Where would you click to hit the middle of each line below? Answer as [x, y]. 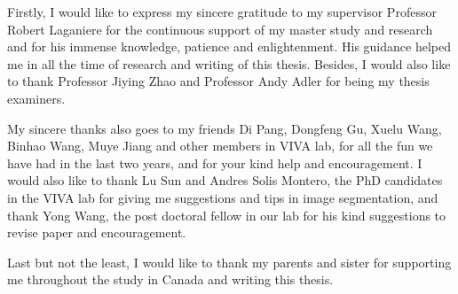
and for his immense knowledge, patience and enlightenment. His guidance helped [229, 46]
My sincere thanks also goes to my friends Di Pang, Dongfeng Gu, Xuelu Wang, [225, 128]
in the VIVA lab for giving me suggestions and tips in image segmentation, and [223, 197]
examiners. [36, 98]
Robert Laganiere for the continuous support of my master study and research [220, 29]
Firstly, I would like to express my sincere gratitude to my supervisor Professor [222, 12]
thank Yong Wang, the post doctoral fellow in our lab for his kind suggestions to [227, 215]
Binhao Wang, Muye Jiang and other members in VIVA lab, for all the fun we [220, 146]
